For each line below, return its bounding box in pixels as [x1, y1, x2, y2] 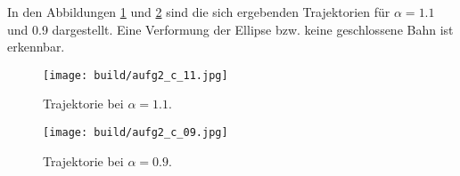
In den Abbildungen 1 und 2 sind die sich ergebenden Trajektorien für [7, 3, 390, 20]
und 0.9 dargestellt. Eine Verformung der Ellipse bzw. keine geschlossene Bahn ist [7, 20, 454, 38]
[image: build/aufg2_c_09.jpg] [43, 126, 228, 140]
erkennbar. [7, 37, 65, 56]
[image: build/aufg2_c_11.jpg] [43, 68, 228, 82]
